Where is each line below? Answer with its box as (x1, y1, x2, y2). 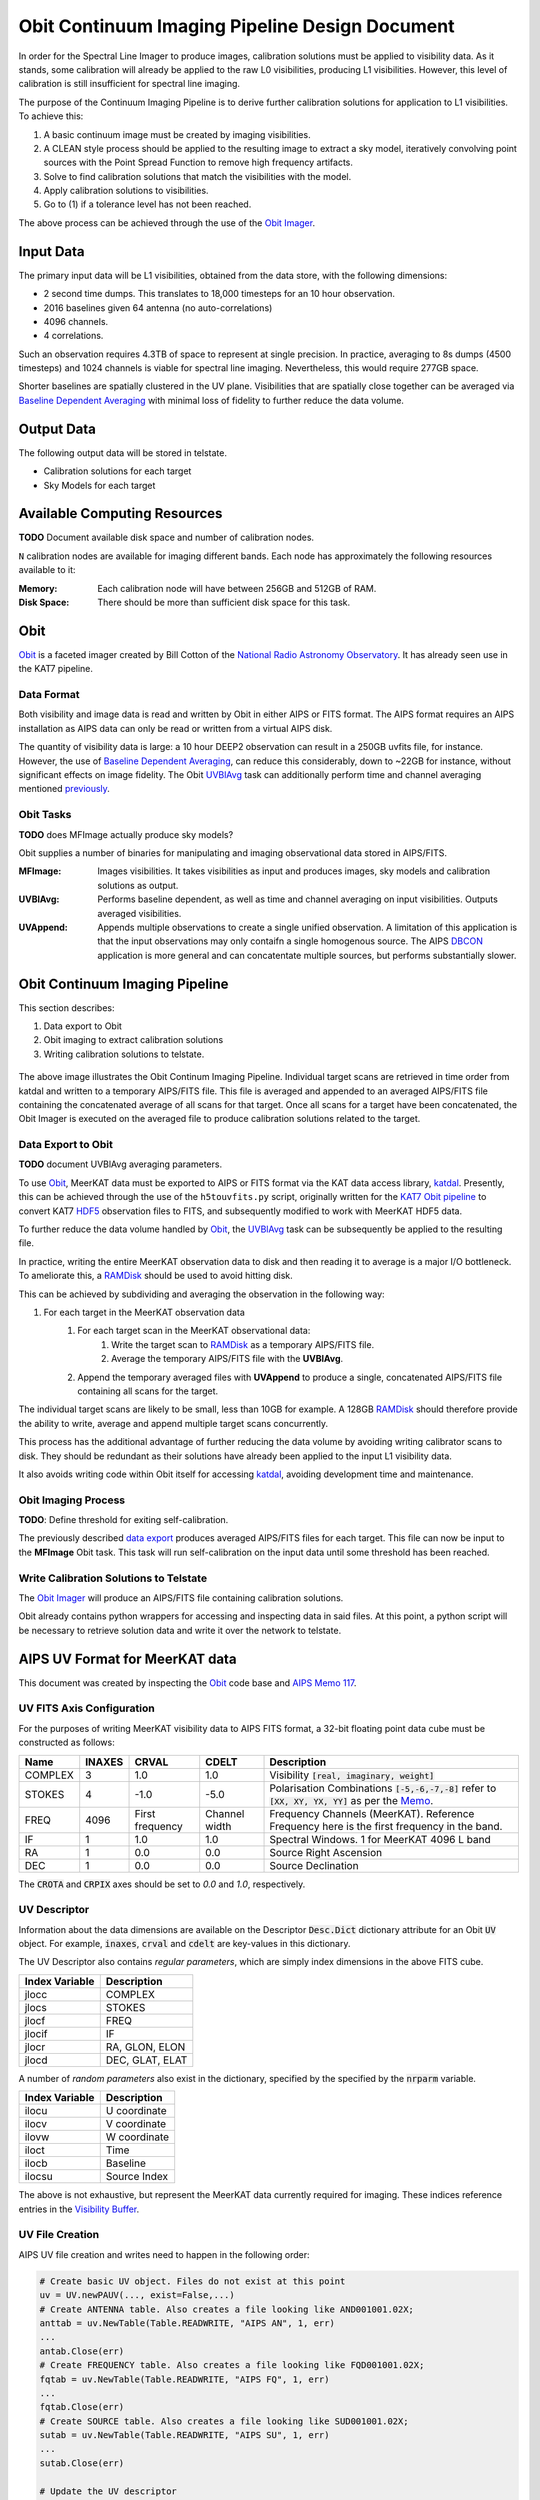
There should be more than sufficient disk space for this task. (97, 596, 351, 609)
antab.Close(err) (39, 2345, 125, 2357)
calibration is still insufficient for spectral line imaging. (18, 78, 240, 90)
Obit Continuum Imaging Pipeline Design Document (18, 15, 455, 37)
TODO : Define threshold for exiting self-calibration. (18, 1514, 229, 1526)
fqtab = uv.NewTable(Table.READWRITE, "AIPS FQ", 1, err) (39, 2373, 330, 2385)
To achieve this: (18, 110, 84, 122)
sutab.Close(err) (39, 2457, 125, 2469)
